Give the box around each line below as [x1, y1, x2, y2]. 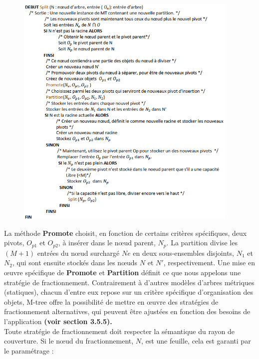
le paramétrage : [4, 345, 54, 356]
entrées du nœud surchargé [37, 247, 120, 258]
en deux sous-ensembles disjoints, [133, 247, 235, 258]
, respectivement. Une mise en [163, 257, 255, 268]
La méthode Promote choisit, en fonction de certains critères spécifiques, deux [4, 227, 247, 238]
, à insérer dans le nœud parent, [58, 237, 156, 248]
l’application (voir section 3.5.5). [4, 316, 112, 327]
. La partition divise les [166, 237, 238, 248]
